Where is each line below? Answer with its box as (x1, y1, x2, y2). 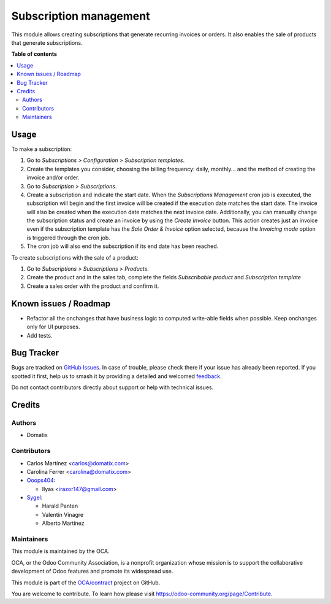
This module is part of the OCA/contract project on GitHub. (11, 579, 161, 586)
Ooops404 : (26, 476, 56, 484)
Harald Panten (42, 502, 78, 509)
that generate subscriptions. (11, 39, 83, 46)
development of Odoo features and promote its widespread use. (11, 568, 173, 575)
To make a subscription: (11, 145, 72, 153)
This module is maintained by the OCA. (11, 548, 110, 555)
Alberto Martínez (42, 519, 85, 527)
